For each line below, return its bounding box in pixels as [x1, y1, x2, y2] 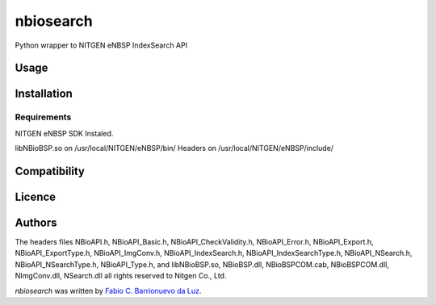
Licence [15, 190, 57, 203]
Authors [15, 215, 57, 229]
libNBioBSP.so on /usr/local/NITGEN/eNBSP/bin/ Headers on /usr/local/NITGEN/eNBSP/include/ [15, 144, 334, 153]
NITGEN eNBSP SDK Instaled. [15, 128, 114, 138]
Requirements [15, 111, 72, 123]
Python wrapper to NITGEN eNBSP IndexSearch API [15, 40, 188, 50]
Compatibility [15, 164, 85, 178]
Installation [15, 87, 73, 101]
